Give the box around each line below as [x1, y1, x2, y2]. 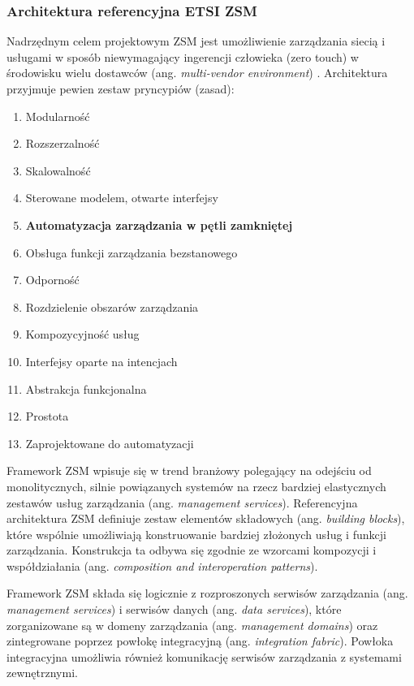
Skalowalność [25, 162, 91, 179]
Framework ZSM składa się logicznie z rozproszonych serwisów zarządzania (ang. [6, 585, 408, 602]
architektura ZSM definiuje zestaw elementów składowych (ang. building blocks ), [6, 510, 405, 527]
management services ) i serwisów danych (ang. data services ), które [6, 601, 342, 618]
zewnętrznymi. [6, 664, 78, 681]
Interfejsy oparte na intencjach [25, 352, 178, 369]
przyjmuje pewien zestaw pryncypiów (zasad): [6, 80, 235, 97]
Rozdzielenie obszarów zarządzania [25, 298, 199, 315]
